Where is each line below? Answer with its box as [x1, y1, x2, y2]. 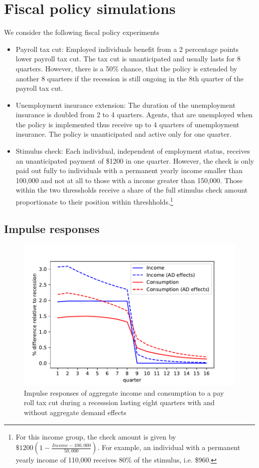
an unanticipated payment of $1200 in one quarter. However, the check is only [15, 155, 254, 166]
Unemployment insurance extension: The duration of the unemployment [15, 99, 236, 110]
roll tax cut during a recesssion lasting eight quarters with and [24, 397, 215, 408]
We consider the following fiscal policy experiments [4, 27, 159, 37]
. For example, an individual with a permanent [97, 442, 241, 453]
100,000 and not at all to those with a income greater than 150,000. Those [15, 175, 243, 185]
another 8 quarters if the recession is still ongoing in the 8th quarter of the [15, 73, 244, 83]
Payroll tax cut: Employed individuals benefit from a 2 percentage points [15, 43, 239, 54]
